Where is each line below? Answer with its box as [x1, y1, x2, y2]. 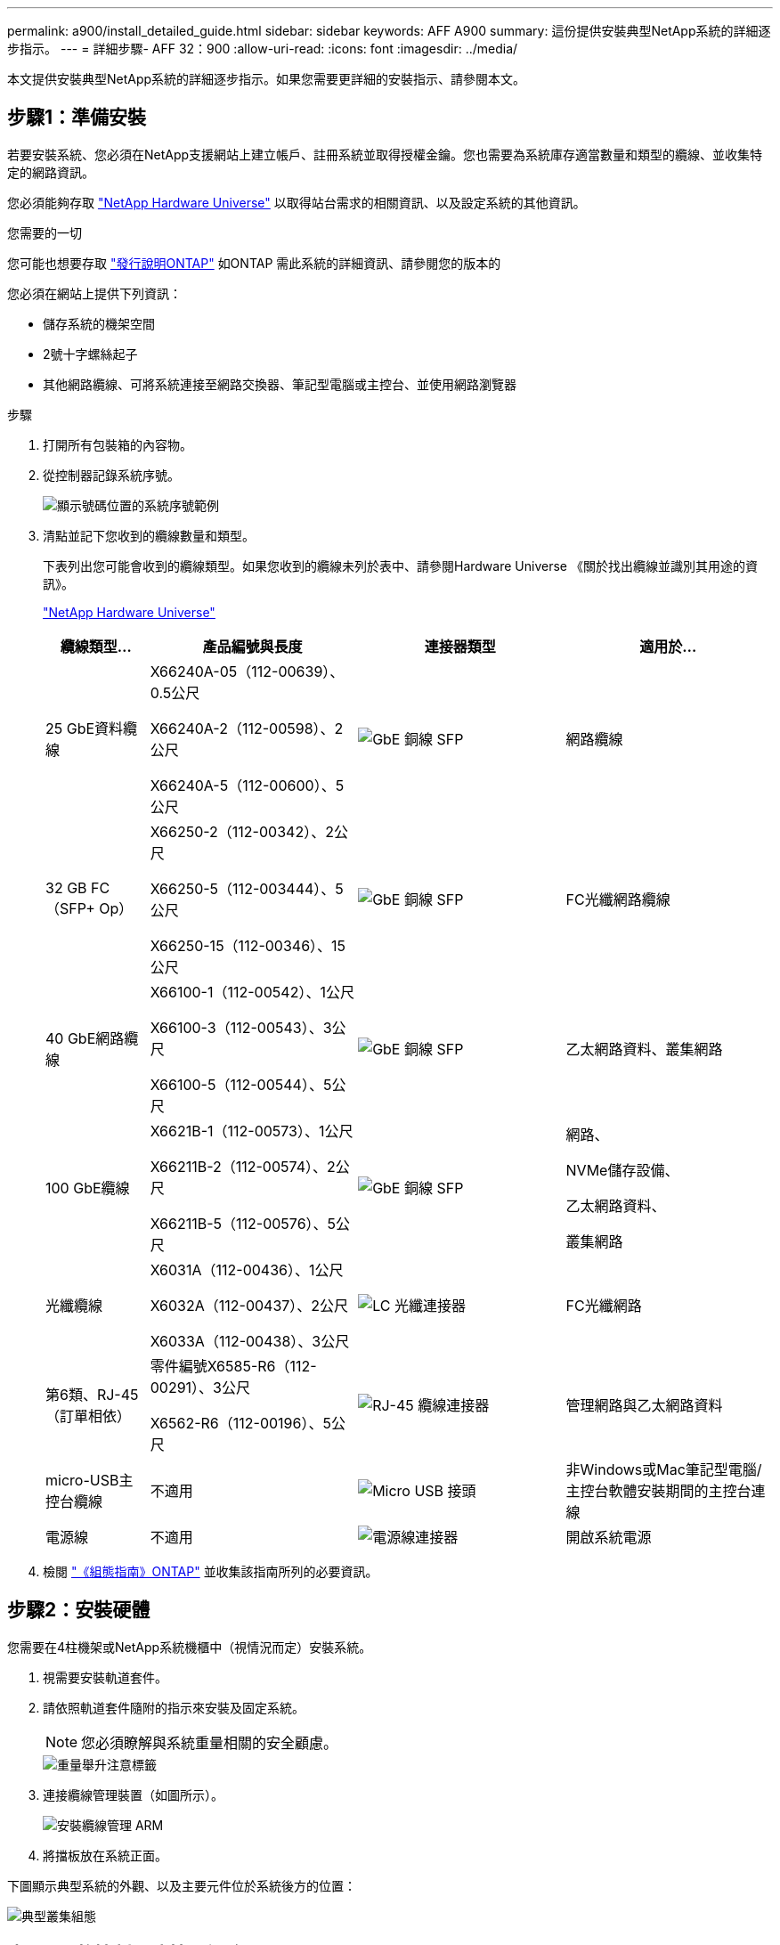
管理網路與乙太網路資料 [565, 1396, 723, 1414]
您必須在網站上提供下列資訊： [7, 285, 182, 301]
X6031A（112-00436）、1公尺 [150, 1260, 344, 1279]
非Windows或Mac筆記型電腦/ [565, 1460, 762, 1478]
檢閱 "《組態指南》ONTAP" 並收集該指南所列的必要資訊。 [43, 1563, 378, 1579]
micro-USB [45, 1470, 119, 1489]
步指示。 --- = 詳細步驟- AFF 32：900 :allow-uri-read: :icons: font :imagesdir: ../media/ [7, 41, 518, 56]
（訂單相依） [45, 1406, 132, 1425]
